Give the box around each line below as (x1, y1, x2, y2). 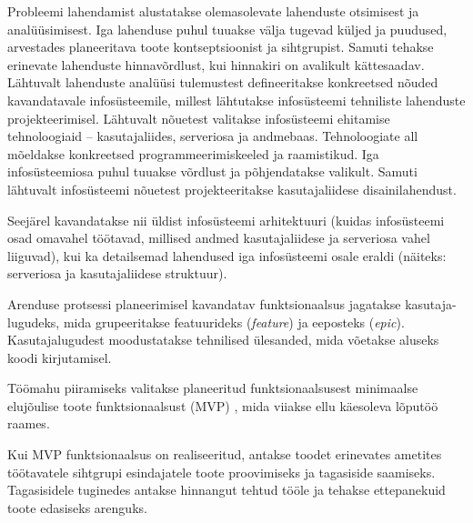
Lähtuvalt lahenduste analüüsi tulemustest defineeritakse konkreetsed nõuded (7, 73, 438, 92)
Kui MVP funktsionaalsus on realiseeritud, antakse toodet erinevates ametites (7, 445, 442, 464)
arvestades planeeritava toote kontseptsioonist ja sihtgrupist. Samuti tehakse (7, 37, 434, 56)
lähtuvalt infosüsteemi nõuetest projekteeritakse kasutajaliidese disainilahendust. (7, 179, 457, 198)
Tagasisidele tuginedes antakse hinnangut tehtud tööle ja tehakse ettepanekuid (7, 480, 446, 499)
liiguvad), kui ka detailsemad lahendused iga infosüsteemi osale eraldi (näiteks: (7, 246, 447, 265)
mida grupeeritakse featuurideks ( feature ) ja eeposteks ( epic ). (63, 312, 405, 331)
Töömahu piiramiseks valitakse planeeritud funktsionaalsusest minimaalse (7, 378, 418, 397)
